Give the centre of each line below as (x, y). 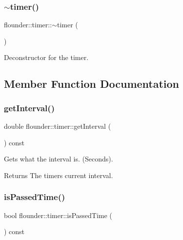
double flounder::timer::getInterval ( (58, 126)
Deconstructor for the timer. (46, 57)
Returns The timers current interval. (59, 175)
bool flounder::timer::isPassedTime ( (58, 215)
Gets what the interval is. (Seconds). (59, 159)
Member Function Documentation (92, 84)
